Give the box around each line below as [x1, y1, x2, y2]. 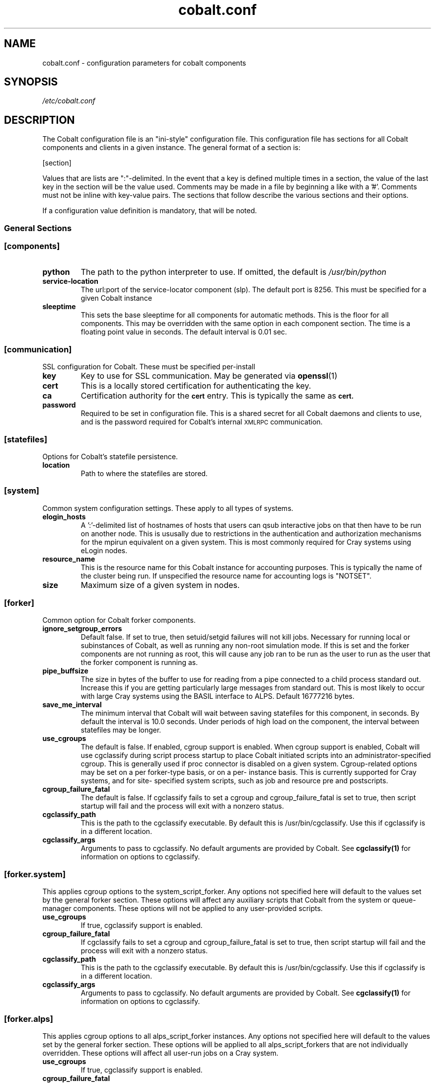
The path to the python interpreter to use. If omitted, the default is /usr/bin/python [80, 267, 387, 277]
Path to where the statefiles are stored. [80, 469, 208, 478]
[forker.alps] [4, 1013, 53, 1024]
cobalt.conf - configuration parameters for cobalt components [42, 58, 246, 67]
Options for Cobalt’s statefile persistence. [42, 452, 178, 461]
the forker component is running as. [80, 658, 198, 667]
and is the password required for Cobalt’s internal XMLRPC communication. [80, 417, 323, 426]
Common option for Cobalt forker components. [42, 616, 196, 625]
